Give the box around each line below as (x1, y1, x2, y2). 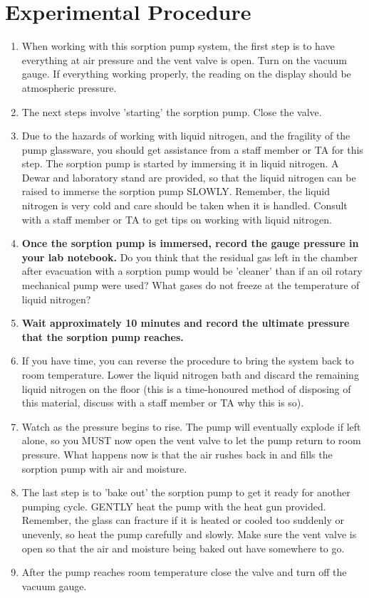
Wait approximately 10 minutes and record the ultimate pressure (21, 315, 350, 330)
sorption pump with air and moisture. (21, 461, 187, 476)
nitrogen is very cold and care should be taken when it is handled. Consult (21, 198, 348, 213)
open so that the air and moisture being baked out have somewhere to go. (21, 540, 345, 555)
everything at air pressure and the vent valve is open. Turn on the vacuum (21, 52, 347, 67)
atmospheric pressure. (21, 80, 117, 95)
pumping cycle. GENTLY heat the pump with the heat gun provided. (21, 498, 326, 513)
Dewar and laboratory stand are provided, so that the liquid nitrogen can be (21, 169, 356, 184)
